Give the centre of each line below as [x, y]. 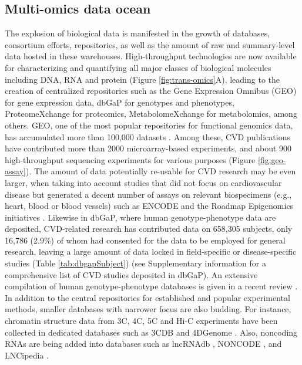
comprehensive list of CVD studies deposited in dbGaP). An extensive [131, 274]
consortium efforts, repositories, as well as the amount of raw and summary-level [150, 44]
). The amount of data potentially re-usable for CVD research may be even [161, 171]
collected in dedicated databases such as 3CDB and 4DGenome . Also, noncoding [151, 332]
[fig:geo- [272, 159]
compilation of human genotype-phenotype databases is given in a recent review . [151, 286]
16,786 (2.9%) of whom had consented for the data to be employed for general [145, 240]
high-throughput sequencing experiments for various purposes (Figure [130, 159]
